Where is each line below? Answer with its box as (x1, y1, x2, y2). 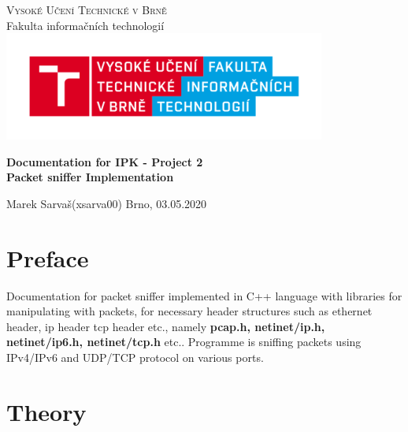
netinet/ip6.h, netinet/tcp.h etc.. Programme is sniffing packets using (6, 333, 362, 350)
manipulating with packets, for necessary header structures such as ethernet (6, 303, 373, 319)
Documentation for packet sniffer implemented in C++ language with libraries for (6, 287, 402, 304)
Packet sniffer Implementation (6, 169, 174, 185)
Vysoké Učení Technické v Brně (6, 2, 167, 17)
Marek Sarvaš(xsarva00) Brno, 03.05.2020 (6, 195, 207, 211)
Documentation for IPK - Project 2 (6, 153, 203, 169)
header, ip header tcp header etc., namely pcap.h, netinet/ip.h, (6, 318, 325, 334)
